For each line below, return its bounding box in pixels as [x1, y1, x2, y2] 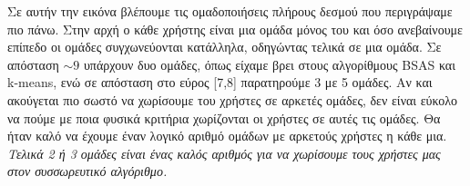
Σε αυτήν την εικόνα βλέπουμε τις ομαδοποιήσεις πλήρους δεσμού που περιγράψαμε [7, 2, 453, 20]
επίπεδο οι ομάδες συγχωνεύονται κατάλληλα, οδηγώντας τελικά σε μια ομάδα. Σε [7, 37, 442, 56]
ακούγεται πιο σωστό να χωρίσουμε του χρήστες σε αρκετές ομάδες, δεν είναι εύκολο [7, 90, 458, 109]
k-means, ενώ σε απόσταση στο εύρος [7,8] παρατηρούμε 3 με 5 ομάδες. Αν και [7, 73, 433, 92]
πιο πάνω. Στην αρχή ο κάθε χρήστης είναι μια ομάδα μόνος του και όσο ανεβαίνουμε [7, 19, 463, 38]
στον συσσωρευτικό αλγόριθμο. [7, 162, 168, 181]
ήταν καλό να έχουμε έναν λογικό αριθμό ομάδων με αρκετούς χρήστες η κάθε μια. [7, 126, 447, 145]
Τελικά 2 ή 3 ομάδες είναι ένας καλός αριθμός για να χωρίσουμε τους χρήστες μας [7, 143, 441, 162]
